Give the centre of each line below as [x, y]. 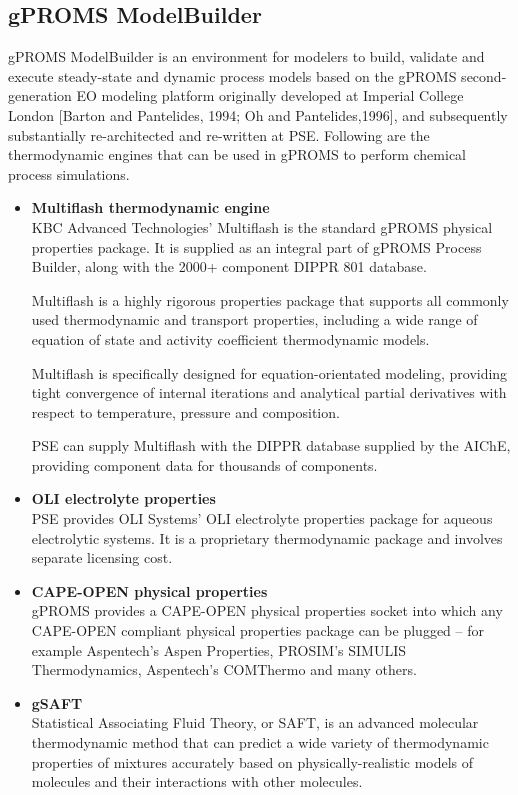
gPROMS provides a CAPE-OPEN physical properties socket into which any [267, 610]
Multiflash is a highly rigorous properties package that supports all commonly [270, 299]
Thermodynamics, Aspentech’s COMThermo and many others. [224, 669]
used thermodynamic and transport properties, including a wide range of [254, 319]
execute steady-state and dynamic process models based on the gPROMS [232, 75]
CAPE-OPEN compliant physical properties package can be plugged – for [257, 630]
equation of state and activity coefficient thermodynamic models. [230, 338]
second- [484, 75]
